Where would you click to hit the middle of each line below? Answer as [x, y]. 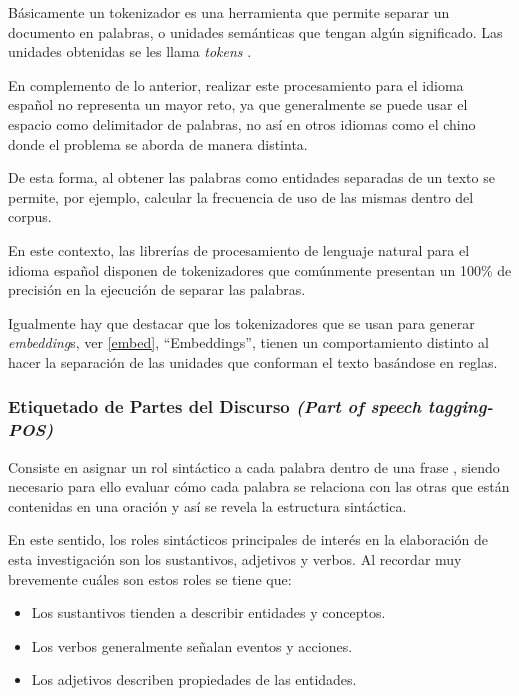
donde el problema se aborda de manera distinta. [158, 143]
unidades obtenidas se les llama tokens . [130, 51]
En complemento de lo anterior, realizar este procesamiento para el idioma [236, 84]
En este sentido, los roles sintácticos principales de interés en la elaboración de [248, 539]
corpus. [30, 216]
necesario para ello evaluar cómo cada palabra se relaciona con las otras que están [259, 486]
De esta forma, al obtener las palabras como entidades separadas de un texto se [251, 177]
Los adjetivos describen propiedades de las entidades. [194, 679]
